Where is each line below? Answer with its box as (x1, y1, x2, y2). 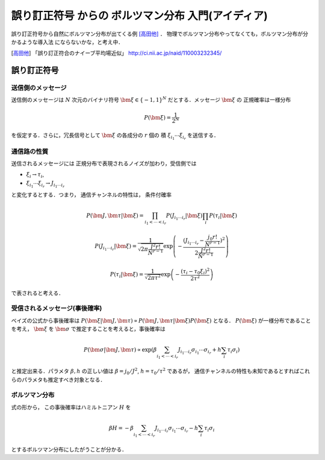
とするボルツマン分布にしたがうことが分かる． (11, 446, 128, 453)
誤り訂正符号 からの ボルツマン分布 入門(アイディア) (11, 9, 268, 22)
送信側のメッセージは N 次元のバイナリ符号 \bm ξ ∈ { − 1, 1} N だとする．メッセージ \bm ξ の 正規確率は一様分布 (11, 95, 291, 104)
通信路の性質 (11, 147, 49, 156)
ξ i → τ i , (26, 171, 45, 180)
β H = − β (108, 424, 134, 431)
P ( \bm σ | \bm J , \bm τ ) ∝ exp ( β (83, 347, 157, 353)
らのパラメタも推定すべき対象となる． (11, 376, 106, 383)
